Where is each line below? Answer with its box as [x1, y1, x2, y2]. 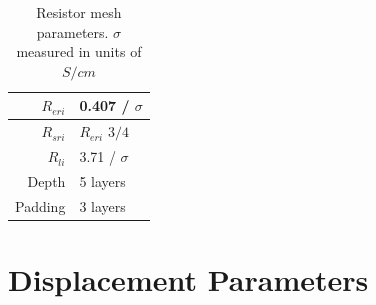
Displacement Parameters [8, 259, 369, 300]
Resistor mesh [36, 2, 122, 22]
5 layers [79, 170, 126, 191]
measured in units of [16, 41, 142, 62]
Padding [15, 195, 66, 216]
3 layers [79, 195, 126, 216]
